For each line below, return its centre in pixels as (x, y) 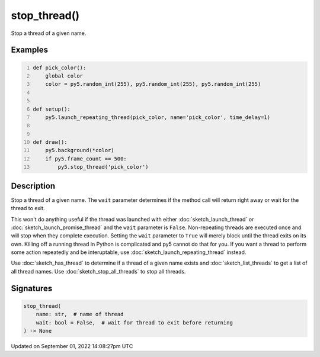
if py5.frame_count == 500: (86, 159)
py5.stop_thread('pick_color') (103, 167)
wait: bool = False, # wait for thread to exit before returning (135, 322)
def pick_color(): (60, 67)
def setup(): (52, 109)
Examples (30, 50)
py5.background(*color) (80, 150)
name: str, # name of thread (80, 314)
